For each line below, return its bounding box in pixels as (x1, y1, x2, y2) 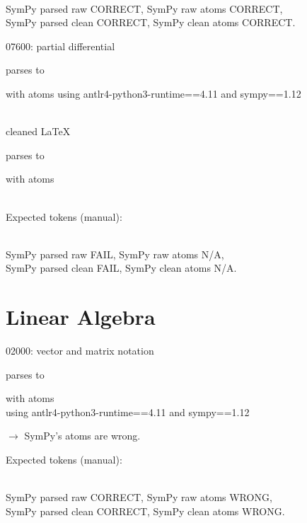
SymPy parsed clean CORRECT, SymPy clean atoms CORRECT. (6, 15, 296, 30)
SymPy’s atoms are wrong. (24, 428, 141, 443)
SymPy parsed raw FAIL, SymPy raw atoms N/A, (6, 246, 224, 261)
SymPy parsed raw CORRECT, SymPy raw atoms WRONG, (6, 490, 272, 505)
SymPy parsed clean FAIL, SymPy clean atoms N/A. (6, 260, 237, 275)
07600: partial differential (6, 38, 115, 53)
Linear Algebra (6, 302, 156, 331)
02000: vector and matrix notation (6, 343, 154, 358)
